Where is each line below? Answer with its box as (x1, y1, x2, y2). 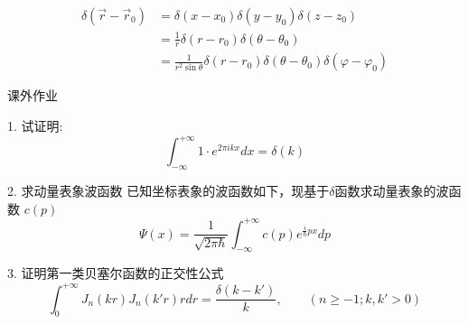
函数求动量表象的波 (334, 181, 449, 199)
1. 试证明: (7, 116, 63, 135)
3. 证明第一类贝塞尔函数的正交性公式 (7, 264, 224, 282)
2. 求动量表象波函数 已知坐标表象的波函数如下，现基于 (7, 181, 330, 199)
